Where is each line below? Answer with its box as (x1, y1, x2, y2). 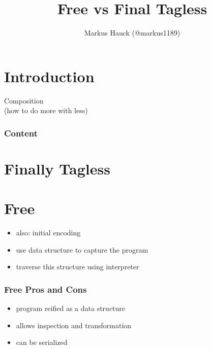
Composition (4, 95, 44, 106)
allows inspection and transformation (16, 320, 132, 330)
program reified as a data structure (16, 303, 126, 313)
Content (4, 126, 38, 139)
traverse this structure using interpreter (16, 261, 139, 272)
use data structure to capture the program (16, 244, 148, 255)
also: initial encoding (16, 227, 81, 238)
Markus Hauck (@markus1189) (84, 27, 180, 38)
